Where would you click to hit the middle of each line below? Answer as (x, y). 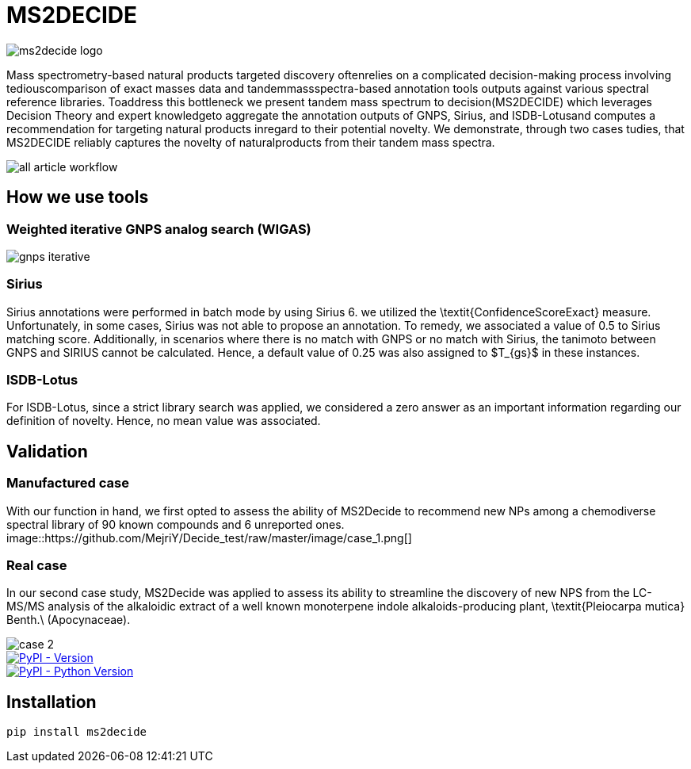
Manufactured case (68, 483)
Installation (52, 702)
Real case (37, 566)
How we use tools (78, 197)
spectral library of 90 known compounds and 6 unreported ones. (176, 524)
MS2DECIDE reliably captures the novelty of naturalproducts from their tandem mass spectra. (251, 142)
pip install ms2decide (77, 732)
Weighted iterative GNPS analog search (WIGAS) (159, 229)
